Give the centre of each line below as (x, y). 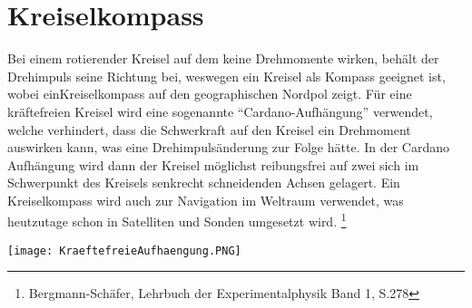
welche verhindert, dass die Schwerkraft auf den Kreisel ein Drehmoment (209, 129)
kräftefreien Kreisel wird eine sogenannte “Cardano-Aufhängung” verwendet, (220, 111)
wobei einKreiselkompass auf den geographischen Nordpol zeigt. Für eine (210, 94)
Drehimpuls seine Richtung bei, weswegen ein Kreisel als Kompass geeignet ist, (226, 76)
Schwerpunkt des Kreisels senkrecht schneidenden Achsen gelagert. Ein (204, 183)
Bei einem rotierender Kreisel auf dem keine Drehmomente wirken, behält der (223, 58)
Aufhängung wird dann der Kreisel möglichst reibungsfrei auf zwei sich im (213, 164)
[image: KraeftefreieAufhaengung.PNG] (124, 250)
